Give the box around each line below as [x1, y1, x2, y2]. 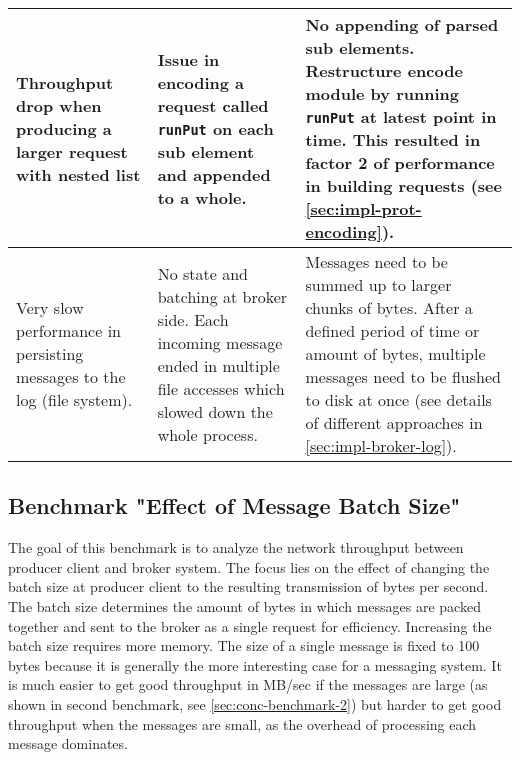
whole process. [157, 422, 258, 446]
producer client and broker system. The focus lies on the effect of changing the [8, 556, 490, 577]
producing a [16, 116, 112, 140]
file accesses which [157, 376, 285, 400]
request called [157, 93, 269, 117]
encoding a [157, 70, 245, 94]
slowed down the [157, 399, 273, 423]
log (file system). [16, 388, 133, 411]
